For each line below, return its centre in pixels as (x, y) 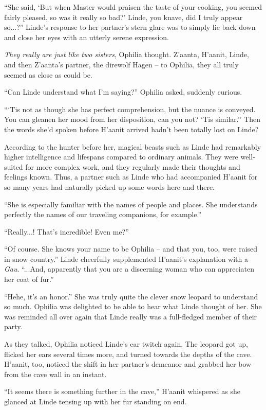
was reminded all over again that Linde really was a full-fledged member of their (131, 316)
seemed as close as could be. (48, 74)
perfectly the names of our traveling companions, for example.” (103, 214)
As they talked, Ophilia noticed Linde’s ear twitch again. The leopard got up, (126, 344)
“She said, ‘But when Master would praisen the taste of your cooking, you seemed (133, 7)
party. (13, 326)
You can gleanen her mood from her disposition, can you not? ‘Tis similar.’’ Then (132, 119)
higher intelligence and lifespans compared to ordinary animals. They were (121, 157)
